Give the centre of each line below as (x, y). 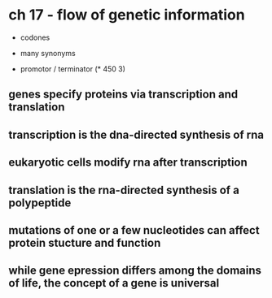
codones (35, 37)
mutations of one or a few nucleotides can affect (134, 230)
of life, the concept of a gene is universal (114, 283)
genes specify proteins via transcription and (123, 95)
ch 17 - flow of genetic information (127, 15)
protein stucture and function (85, 242)
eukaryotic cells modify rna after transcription (128, 163)
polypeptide (40, 203)
